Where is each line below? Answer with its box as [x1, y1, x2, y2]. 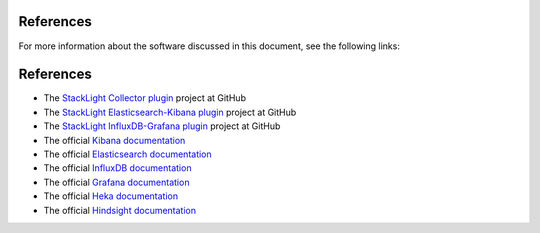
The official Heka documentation [43, 190, 179, 202]
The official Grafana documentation [43, 176, 190, 188]
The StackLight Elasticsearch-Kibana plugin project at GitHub [43, 106, 297, 118]
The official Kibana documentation [43, 134, 186, 146]
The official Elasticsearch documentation [43, 148, 212, 160]
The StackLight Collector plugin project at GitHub [43, 92, 247, 104]
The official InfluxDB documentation [43, 162, 192, 174]
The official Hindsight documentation [43, 204, 197, 216]
